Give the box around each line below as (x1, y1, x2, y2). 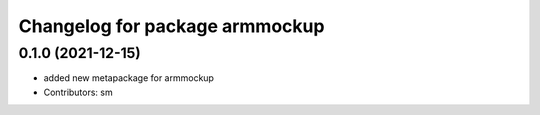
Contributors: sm (43, 86, 114, 98)
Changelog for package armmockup (18, 15, 325, 37)
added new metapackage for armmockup (43, 72, 215, 84)
